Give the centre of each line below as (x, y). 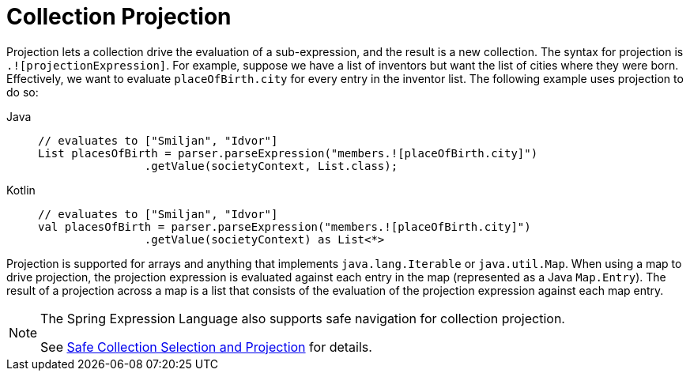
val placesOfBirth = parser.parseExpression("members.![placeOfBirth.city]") (285, 226)
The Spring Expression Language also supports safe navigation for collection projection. (303, 318)
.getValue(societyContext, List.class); (271, 166)
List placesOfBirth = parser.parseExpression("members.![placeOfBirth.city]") (288, 153)
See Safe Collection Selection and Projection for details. (206, 347)
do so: (23, 92)
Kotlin (21, 190)
